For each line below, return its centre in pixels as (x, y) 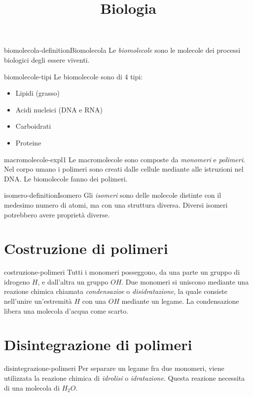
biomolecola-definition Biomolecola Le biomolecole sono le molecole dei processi (122, 50)
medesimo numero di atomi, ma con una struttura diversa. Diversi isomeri (116, 204)
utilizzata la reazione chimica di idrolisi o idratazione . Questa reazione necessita (125, 378)
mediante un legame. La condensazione (180, 301)
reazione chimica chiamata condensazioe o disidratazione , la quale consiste (116, 291)
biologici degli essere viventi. (47, 59)
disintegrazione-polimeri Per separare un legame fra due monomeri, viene (114, 368)
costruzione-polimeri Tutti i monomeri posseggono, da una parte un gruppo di (122, 272)
